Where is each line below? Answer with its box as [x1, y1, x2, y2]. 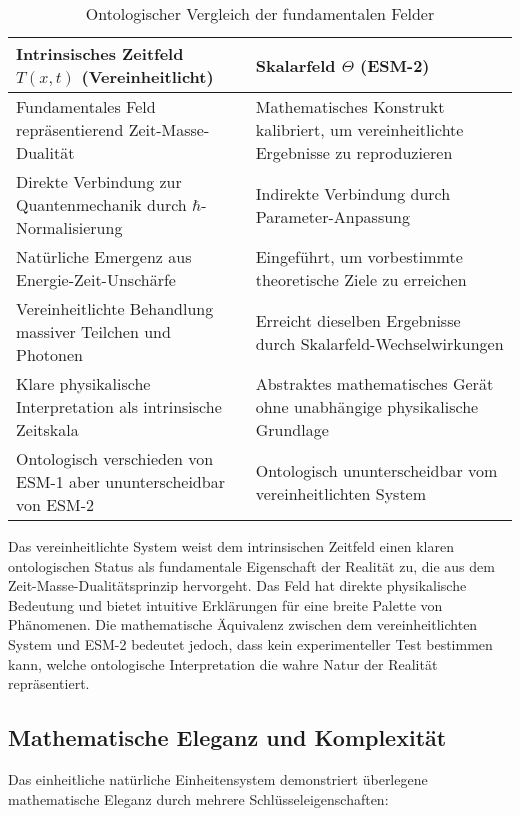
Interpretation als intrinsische [16, 395, 222, 418]
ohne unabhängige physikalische [255, 395, 479, 418]
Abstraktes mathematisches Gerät [255, 372, 494, 395]
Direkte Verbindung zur [16, 170, 182, 193]
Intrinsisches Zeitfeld [16, 42, 184, 65]
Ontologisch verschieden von [16, 447, 214, 470]
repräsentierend [16, 118, 124, 141]
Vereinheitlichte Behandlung [16, 297, 214, 320]
